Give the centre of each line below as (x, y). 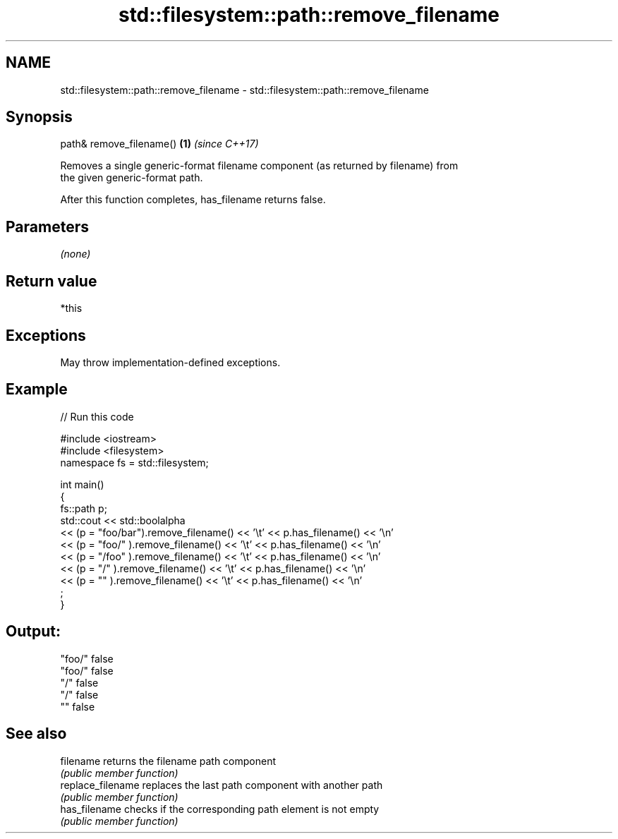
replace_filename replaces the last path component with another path (222, 785)
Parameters (47, 227)
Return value (51, 281)
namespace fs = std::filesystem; (134, 462)
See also (36, 734)
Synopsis (39, 117)
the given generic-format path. (132, 178)
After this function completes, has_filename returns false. (193, 200)
